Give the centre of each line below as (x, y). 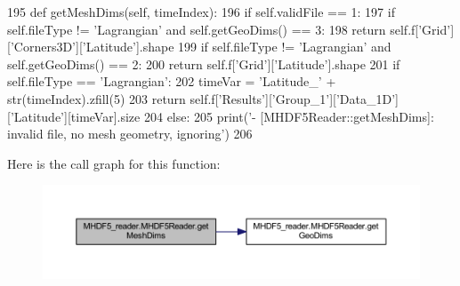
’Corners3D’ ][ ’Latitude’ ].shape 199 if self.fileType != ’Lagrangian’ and (201, 47)
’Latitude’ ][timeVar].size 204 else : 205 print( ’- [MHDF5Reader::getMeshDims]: (222, 116)
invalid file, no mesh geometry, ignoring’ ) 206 (130, 134)
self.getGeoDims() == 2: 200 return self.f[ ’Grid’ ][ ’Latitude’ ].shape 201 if (204, 64)
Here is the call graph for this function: (114, 163)
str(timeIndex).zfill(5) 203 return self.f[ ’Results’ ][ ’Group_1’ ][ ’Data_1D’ (202, 98)
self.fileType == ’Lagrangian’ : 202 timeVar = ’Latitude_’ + (172, 81)
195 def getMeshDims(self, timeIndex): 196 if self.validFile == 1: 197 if (201, 12)
